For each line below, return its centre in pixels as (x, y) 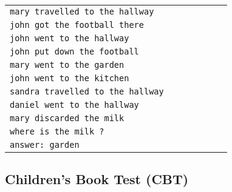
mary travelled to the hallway (82, 12)
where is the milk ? (57, 131)
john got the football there (77, 25)
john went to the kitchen (70, 78)
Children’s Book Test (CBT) (97, 179)
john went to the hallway (70, 38)
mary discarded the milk (67, 118)
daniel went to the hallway (74, 105)
